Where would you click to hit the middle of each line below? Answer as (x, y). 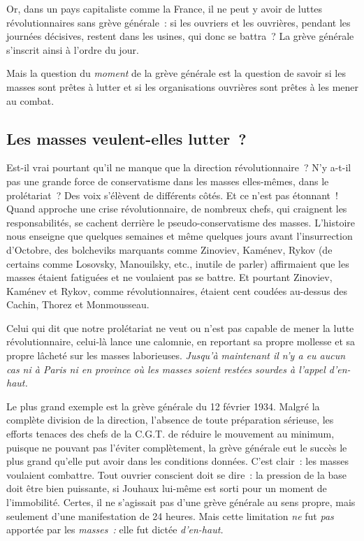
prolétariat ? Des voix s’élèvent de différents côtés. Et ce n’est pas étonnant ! (172, 195)
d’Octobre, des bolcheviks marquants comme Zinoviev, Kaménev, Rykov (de (169, 249)
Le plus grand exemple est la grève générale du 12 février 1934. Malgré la (163, 406)
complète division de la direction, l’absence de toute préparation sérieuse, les (170, 420)
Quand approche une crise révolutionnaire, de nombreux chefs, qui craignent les (177, 209)
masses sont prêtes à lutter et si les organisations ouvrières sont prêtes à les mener (182, 86)
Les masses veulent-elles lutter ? (126, 138)
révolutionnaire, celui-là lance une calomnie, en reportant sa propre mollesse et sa (181, 341)
